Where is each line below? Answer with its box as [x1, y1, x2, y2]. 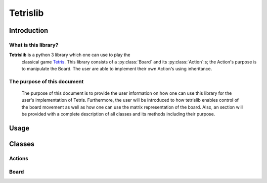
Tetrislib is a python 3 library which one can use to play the [9, 52, 131, 58]
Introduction [9, 26, 48, 35]
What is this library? [9, 41, 59, 48]
